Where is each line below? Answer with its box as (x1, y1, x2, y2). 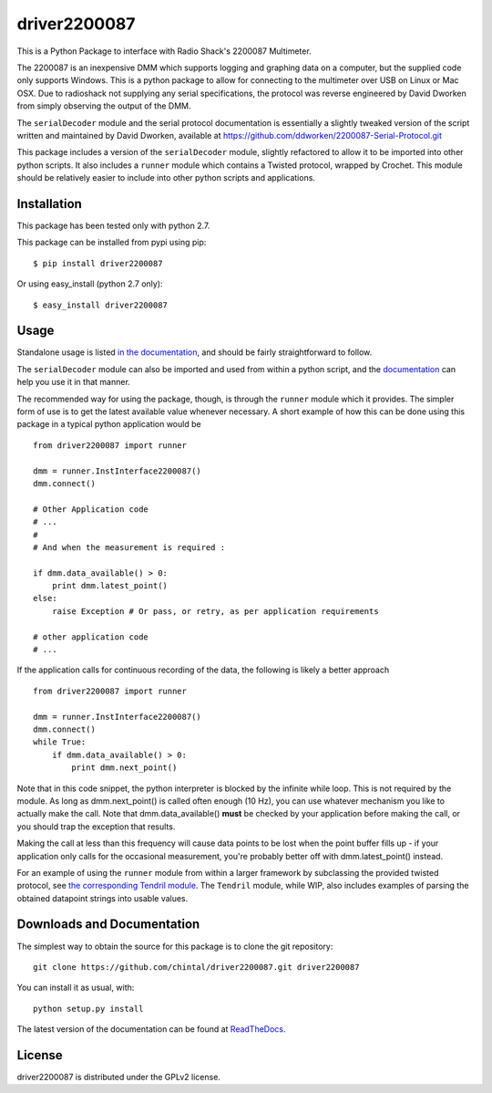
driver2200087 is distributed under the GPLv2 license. (16, 1072, 220, 1083)
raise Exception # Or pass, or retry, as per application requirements (51, 606, 379, 616)
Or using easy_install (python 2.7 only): (16, 278, 163, 289)
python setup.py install (33, 1004, 144, 1014)
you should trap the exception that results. (16, 821, 176, 832)
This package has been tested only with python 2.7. (16, 220, 210, 231)
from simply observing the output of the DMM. (16, 100, 191, 111)
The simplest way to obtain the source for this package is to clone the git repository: (16, 941, 333, 952)
